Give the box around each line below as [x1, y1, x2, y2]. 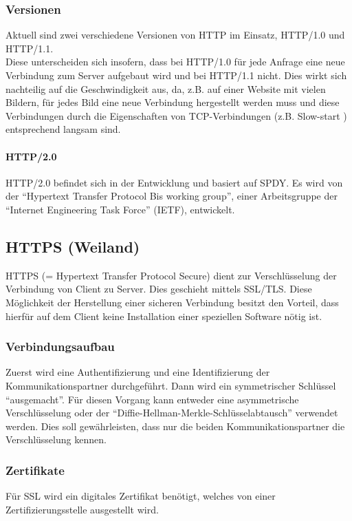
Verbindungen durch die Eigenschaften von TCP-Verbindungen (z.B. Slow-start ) [5, 108, 347, 123]
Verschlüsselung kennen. [5, 432, 107, 447]
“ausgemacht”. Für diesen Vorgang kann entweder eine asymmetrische [5, 392, 299, 406]
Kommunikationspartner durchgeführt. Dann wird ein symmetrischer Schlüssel [5, 378, 336, 392]
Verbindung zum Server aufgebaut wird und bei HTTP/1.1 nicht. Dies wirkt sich [5, 68, 347, 82]
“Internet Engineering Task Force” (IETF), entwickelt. [5, 202, 235, 216]
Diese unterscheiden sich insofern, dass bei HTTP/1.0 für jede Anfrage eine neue [5, 54, 345, 69]
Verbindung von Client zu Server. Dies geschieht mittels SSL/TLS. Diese [5, 281, 312, 296]
